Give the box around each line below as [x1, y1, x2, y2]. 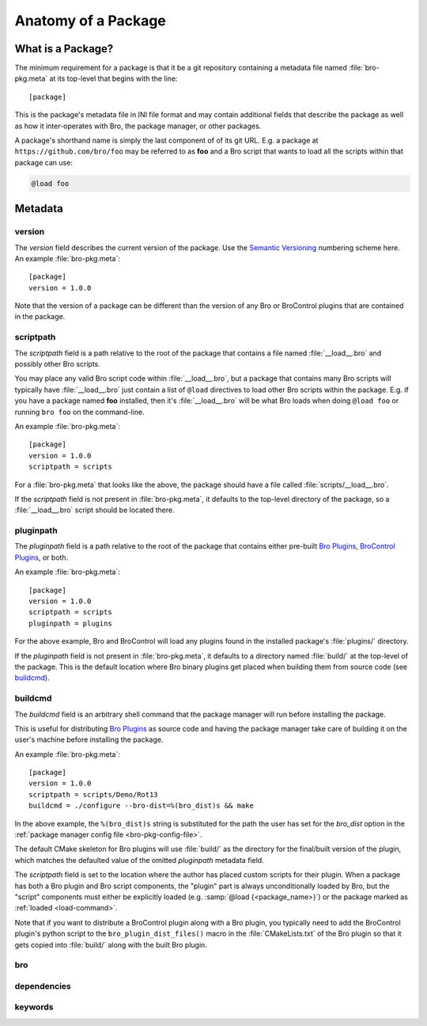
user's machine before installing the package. [14, 735, 164, 744]
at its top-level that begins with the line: [48, 74, 178, 83]
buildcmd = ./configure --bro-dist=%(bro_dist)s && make [28, 801, 255, 811]
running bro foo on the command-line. [14, 407, 145, 416]
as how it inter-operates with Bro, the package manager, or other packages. [14, 121, 262, 131]
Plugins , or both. [14, 553, 69, 562]
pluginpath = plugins [28, 618, 112, 628]
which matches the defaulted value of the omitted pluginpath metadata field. [14, 855, 264, 864]
